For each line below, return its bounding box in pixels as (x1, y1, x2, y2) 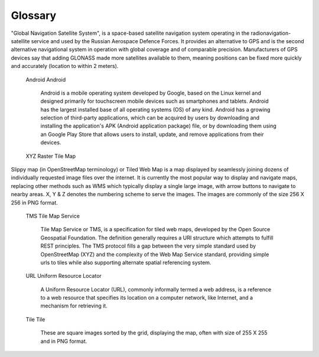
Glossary (11, 9, 57, 22)
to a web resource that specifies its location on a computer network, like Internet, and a (40, 294, 253, 301)
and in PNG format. (40, 337, 87, 345)
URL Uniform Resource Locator (25, 272, 102, 280)
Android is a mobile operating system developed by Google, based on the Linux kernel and (40, 89, 261, 96)
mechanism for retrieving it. (40, 302, 108, 310)
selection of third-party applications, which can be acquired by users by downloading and (40, 114, 260, 121)
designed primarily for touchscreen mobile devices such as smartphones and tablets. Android (40, 98, 269, 105)
